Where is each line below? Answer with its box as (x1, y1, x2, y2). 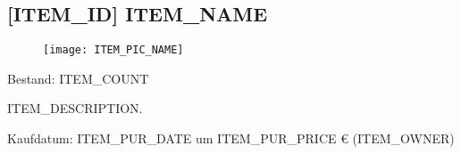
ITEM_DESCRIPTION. (7, 99, 143, 118)
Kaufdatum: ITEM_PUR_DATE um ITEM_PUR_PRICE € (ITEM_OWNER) (7, 129, 455, 148)
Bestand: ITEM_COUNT (7, 69, 149, 87)
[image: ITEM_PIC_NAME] (43, 44, 184, 57)
